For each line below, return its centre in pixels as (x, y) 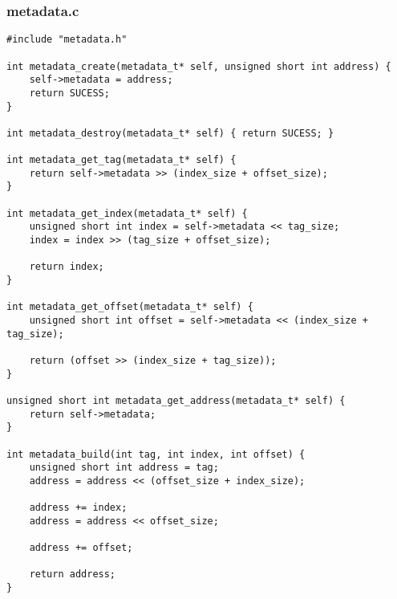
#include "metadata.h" (67, 40)
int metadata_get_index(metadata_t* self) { (127, 213)
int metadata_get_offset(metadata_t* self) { (130, 307)
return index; (67, 267)
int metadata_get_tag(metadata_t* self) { (122, 160)
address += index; (78, 508)
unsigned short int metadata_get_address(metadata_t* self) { (176, 400)
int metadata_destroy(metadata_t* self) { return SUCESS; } (170, 133)
